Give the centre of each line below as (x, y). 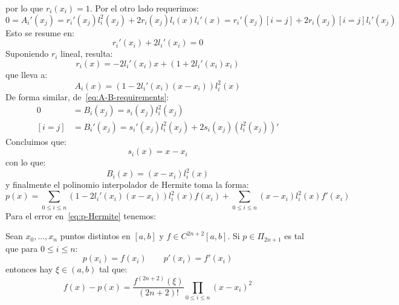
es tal (294, 236)
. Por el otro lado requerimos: (144, 8)
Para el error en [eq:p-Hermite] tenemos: (81, 215)
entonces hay (29, 269)
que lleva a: (27, 74)
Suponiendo (27, 53)
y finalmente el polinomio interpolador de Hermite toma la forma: (127, 185)
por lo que (24, 8)
